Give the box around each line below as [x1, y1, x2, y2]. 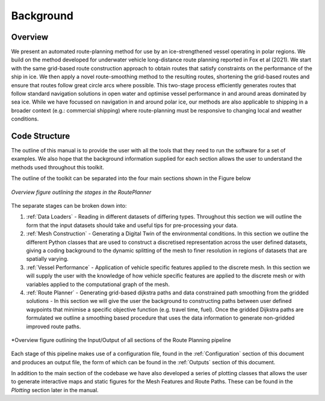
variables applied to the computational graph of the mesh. [26, 281, 170, 288]
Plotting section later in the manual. [11, 386, 99, 394]
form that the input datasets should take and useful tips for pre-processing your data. [26, 222, 238, 229]
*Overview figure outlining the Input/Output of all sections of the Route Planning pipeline [11, 336, 231, 343]
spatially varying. [26, 255, 69, 263]
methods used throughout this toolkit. [11, 163, 105, 171]
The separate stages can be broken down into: [11, 202, 127, 210]
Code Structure [11, 131, 70, 141]
